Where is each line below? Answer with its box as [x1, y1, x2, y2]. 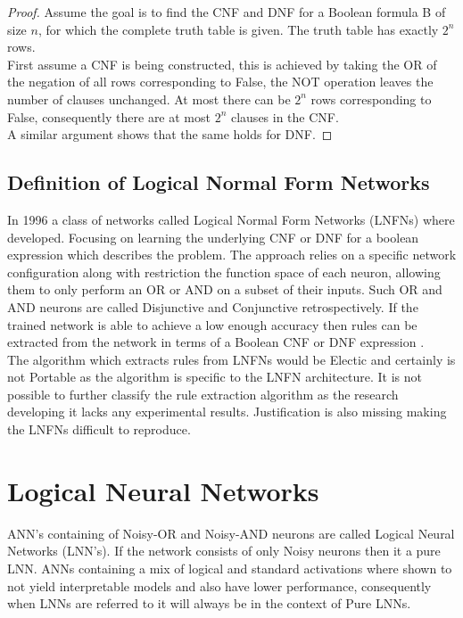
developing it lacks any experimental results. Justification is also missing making [7, 402, 447, 421]
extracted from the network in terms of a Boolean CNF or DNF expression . [7, 333, 425, 351]
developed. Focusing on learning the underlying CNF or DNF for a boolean [7, 227, 419, 246]
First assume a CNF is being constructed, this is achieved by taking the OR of [7, 54, 437, 73]
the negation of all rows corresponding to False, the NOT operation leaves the [7, 72, 434, 91]
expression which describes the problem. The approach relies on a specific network [7, 245, 457, 264]
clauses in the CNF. [230, 107, 339, 126]
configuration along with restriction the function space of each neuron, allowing [7, 262, 441, 281]
